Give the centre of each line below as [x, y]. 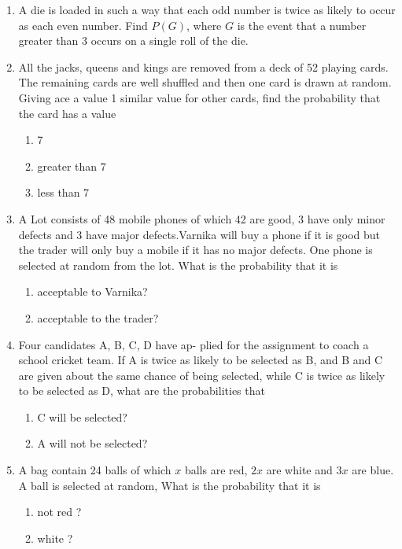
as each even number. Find [83, 25]
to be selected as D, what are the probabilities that [142, 391]
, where [204, 25]
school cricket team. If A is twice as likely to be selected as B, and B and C [201, 360]
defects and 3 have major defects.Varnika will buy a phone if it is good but [199, 234]
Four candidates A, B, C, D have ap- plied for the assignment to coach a [194, 344]
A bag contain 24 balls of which [95, 470]
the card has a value [67, 113]
